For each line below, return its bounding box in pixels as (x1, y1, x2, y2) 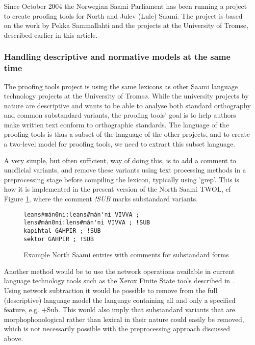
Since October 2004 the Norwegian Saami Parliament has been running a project (4, 1, 247, 11)
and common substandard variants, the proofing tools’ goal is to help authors (4, 110, 236, 120)
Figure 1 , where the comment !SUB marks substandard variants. (4, 194, 198, 204)
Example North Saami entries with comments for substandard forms (24, 249, 229, 260)
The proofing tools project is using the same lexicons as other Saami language (4, 81, 238, 91)
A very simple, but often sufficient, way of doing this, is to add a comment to (4, 155, 236, 165)
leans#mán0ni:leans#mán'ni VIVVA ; (24, 211, 140, 218)
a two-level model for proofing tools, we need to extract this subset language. (4, 139, 235, 149)
